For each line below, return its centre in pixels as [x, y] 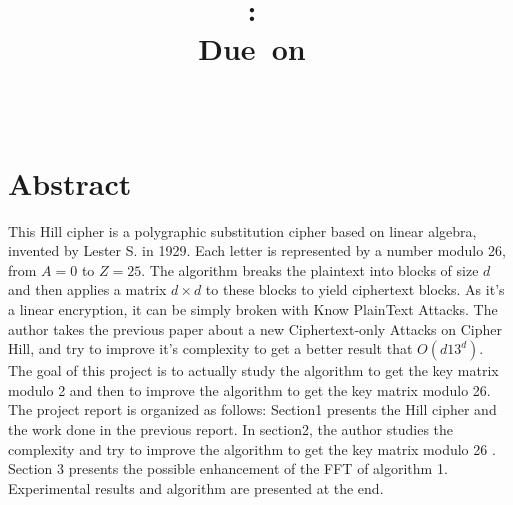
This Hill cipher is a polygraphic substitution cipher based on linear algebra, [242, 230]
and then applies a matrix [87, 289]
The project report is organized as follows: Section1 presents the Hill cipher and [252, 409]
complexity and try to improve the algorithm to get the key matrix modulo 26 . [252, 448]
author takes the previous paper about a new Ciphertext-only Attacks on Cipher [255, 328]
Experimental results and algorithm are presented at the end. [196, 487]
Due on [252, 48]
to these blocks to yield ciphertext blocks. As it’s [355, 289]
